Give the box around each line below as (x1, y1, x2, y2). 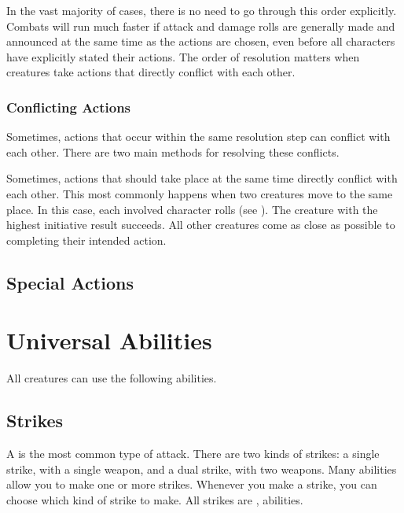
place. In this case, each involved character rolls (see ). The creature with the (6, 201, 378, 217)
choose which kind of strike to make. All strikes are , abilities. (6, 491, 303, 507)
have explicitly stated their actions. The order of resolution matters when (6, 48, 360, 65)
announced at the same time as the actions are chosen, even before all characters (6, 33, 395, 50)
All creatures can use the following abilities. (6, 370, 217, 386)
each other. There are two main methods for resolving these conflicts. (6, 143, 340, 160)
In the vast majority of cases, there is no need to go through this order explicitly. (6, 2, 397, 18)
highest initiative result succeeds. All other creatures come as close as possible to (6, 216, 395, 233)
